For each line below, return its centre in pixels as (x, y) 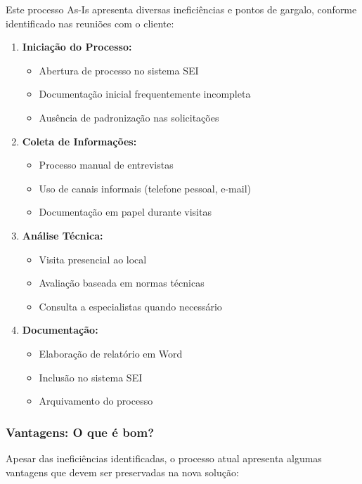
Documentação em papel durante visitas (125, 212)
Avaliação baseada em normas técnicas (122, 283)
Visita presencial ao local (93, 259)
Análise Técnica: (63, 235)
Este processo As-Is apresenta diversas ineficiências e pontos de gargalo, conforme (181, 9)
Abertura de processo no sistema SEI (119, 70)
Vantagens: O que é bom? (80, 432)
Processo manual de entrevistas (106, 165)
